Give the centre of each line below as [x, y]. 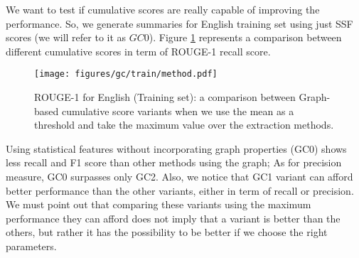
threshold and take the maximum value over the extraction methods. [184, 125]
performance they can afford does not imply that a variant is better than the [173, 218]
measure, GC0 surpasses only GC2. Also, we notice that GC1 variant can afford [179, 176]
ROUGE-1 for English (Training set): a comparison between [165, 97]
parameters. [31, 246]
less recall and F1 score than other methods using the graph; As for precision [174, 162]
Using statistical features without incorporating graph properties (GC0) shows [176, 148]
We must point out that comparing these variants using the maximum [159, 204]
